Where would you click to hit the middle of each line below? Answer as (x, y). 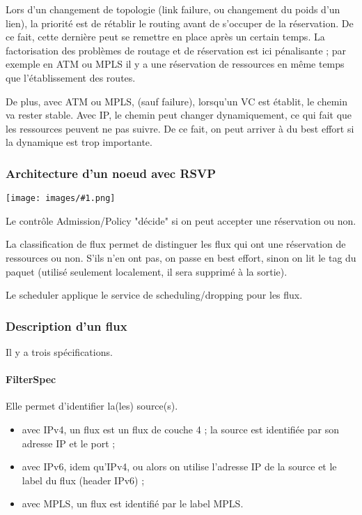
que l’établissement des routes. (71, 77)
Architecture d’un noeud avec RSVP (111, 173)
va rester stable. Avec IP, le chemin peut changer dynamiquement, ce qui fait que (179, 115)
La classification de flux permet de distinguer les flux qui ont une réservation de (176, 244)
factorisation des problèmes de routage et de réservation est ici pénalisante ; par (176, 50)
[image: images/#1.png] (61, 199)
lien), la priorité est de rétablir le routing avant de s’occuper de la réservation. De (180, 23)
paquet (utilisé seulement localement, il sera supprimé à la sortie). (147, 271)
